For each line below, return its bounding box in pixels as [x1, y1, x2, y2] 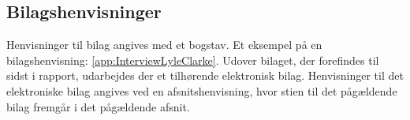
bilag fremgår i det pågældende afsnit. [6, 98, 190, 114]
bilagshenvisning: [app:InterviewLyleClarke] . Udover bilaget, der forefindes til [6, 51, 379, 68]
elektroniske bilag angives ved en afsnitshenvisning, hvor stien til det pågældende [6, 82, 397, 99]
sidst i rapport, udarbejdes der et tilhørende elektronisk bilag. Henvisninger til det [6, 67, 404, 84]
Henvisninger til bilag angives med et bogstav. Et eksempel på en [6, 36, 322, 53]
